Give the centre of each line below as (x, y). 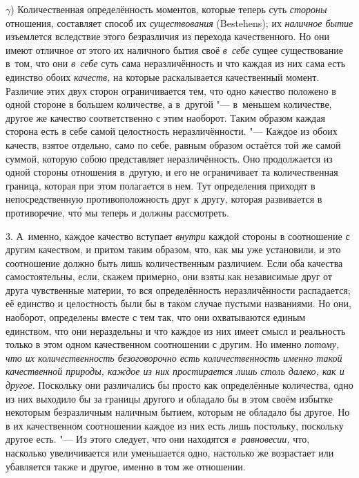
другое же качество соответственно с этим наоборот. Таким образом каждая (165, 117)
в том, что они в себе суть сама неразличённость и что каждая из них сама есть (176, 63)
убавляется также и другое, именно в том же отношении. (126, 466)
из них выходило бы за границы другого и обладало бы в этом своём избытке (169, 398)
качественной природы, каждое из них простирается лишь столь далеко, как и (175, 371)
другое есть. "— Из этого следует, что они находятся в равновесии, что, (158, 439)
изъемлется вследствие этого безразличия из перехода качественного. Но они (167, 36)
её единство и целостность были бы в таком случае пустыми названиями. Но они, (178, 303)
